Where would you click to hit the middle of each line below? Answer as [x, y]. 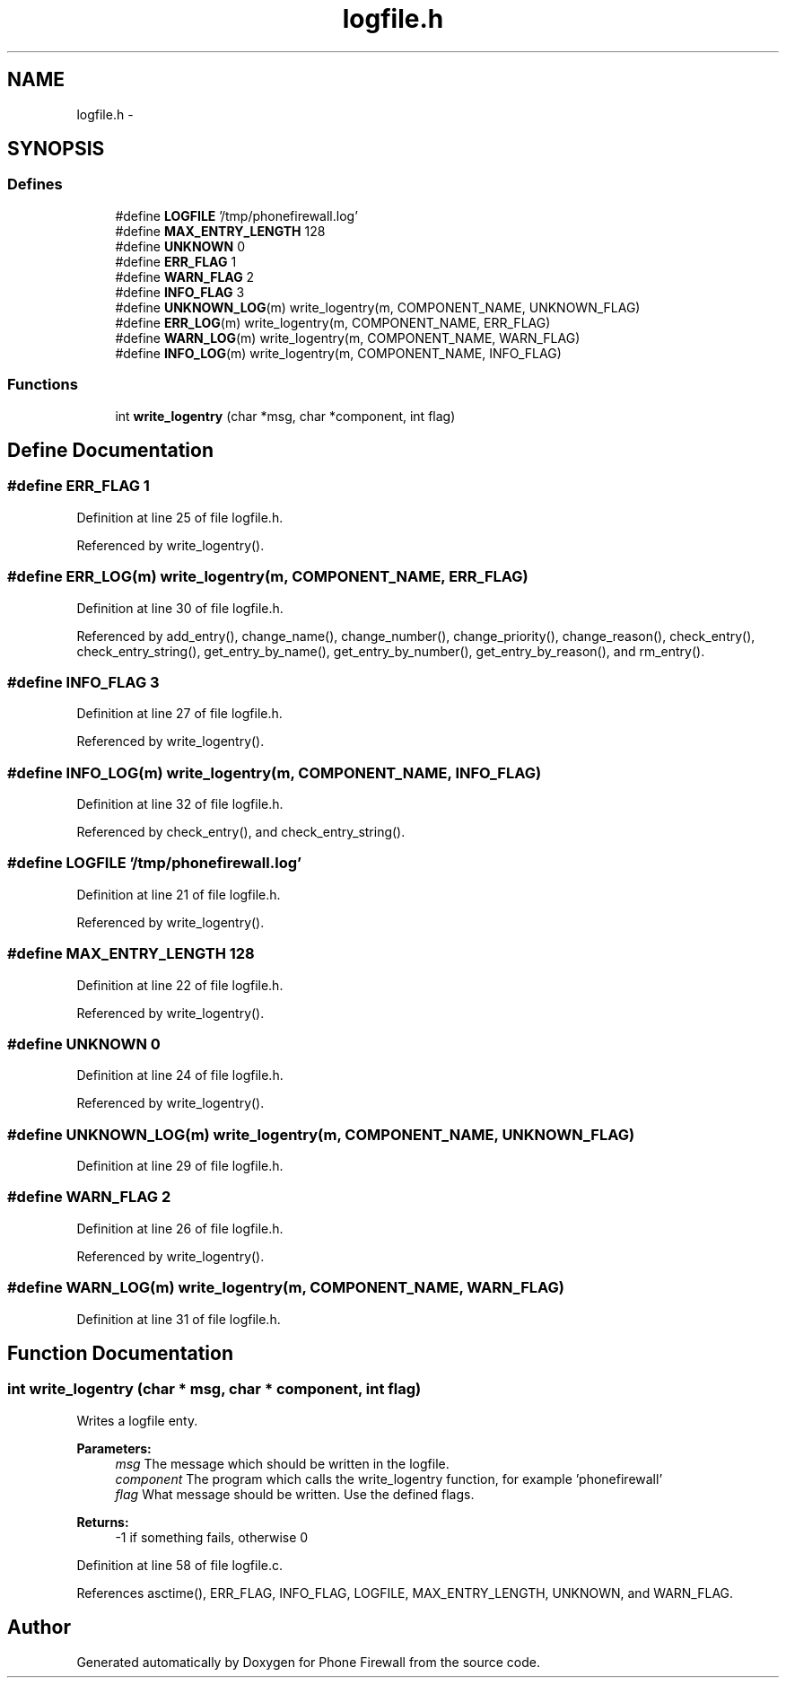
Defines [35, 184]
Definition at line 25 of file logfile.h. [180, 517]
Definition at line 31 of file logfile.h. [179, 1319]
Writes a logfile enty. [137, 1420]
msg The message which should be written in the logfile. [282, 1463]
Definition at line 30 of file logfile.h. [180, 608]
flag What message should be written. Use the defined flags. [295, 1494]
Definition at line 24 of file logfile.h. [180, 1075]
